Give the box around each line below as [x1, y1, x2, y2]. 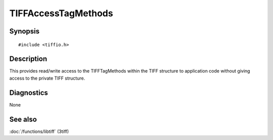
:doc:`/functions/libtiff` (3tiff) [9, 128, 69, 134]
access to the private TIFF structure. [9, 75, 85, 81]
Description [9, 55, 48, 63]
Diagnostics [9, 88, 48, 97]
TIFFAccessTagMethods [9, 8, 113, 19]
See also [9, 115, 37, 124]
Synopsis [9, 27, 40, 36]
